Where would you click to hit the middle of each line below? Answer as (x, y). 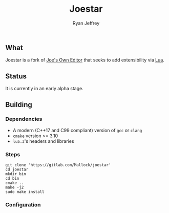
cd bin (12, 179)
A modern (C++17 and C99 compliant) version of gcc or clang (77, 130)
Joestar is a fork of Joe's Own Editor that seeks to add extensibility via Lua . (85, 60)
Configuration (23, 205)
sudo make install (25, 192)
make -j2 (15, 187)
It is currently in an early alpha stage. (44, 89)
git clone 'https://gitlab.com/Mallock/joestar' (58, 165)
